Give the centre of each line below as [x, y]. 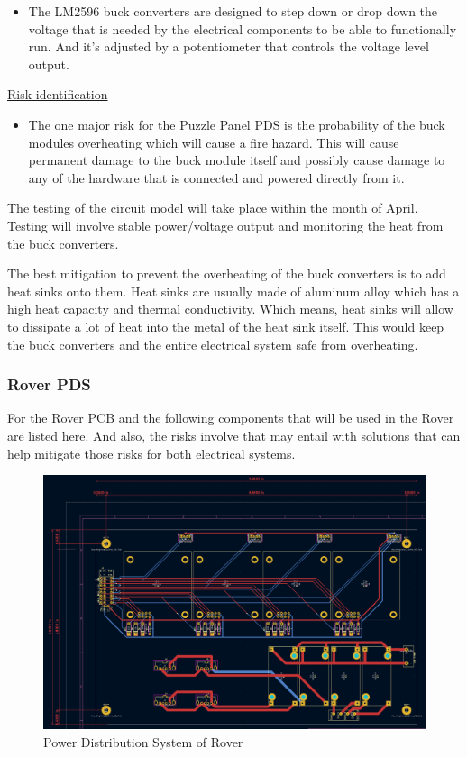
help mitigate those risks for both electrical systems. [151, 453]
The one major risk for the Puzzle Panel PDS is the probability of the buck [237, 124]
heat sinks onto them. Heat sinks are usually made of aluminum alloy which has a [233, 291]
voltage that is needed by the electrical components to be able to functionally [243, 28]
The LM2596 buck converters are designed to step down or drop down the [233, 11]
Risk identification [58, 94]
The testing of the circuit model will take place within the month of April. [213, 208]
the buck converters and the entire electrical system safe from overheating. [213, 344]
